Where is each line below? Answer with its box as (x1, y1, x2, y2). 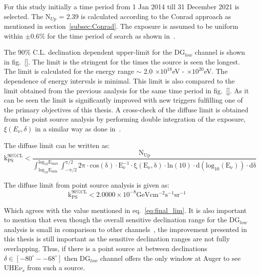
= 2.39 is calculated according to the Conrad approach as (59, 11, 231, 21)
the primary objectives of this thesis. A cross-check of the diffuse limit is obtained (4, 104, 249, 114)
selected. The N (4, 11, 51, 21)
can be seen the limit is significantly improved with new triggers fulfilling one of (4, 95, 243, 105)
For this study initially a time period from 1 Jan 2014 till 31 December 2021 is (4, 1, 239, 11)
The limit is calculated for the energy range (4, 66, 134, 76)
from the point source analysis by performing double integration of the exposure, (4, 114, 246, 124)
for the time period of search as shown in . (47, 30, 175, 41)
